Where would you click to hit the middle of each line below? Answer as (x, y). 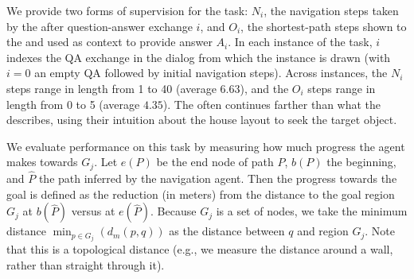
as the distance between (227, 231)
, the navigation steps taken (331, 10)
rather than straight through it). (86, 264)
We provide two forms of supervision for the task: (127, 10)
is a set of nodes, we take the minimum (312, 211)
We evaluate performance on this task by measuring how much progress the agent (206, 146)
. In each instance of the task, (300, 42)
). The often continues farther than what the (272, 104)
